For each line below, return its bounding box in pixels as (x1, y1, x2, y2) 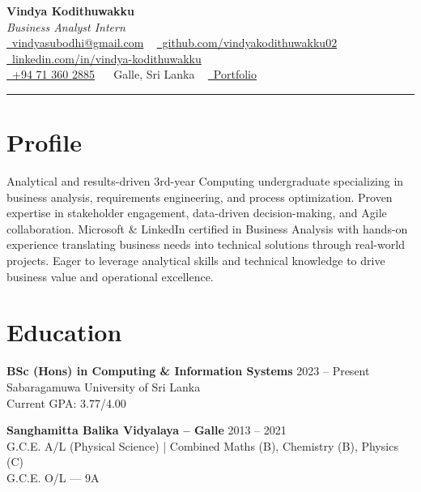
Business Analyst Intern (6, 18, 125, 35)
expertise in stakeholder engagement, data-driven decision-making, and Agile (6, 204, 387, 221)
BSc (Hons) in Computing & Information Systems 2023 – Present (6, 362, 370, 379)
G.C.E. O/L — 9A (6, 468, 100, 486)
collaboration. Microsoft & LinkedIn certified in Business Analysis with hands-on (6, 220, 408, 237)
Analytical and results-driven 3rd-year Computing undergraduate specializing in (6, 173, 404, 190)
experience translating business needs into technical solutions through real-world (6, 236, 405, 253)
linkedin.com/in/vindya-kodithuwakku (11, 49, 202, 66)
